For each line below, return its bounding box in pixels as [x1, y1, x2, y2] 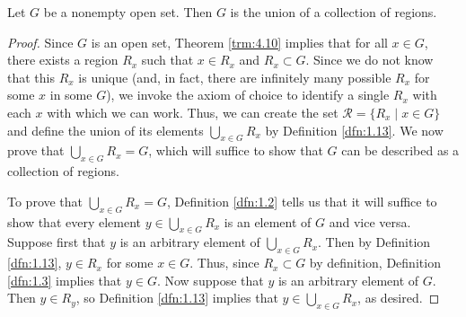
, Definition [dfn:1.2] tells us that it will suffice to [166, 191, 437, 210]
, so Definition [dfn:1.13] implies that [75, 288, 278, 307]
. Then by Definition [318, 233, 431, 251]
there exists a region [7, 50, 119, 69]
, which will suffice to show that [148, 141, 323, 160]
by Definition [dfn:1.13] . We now [265, 120, 444, 139]
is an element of [224, 212, 312, 231]
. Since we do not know [305, 50, 434, 69]
